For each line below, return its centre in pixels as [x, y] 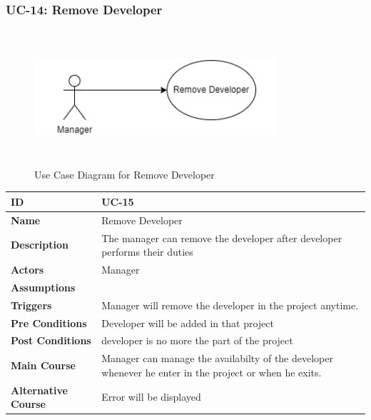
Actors [27, 269]
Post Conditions [51, 340]
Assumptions [43, 287]
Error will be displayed [151, 397]
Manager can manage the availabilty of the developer [217, 358]
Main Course [43, 365]
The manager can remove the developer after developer [222, 237]
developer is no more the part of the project [197, 340]
